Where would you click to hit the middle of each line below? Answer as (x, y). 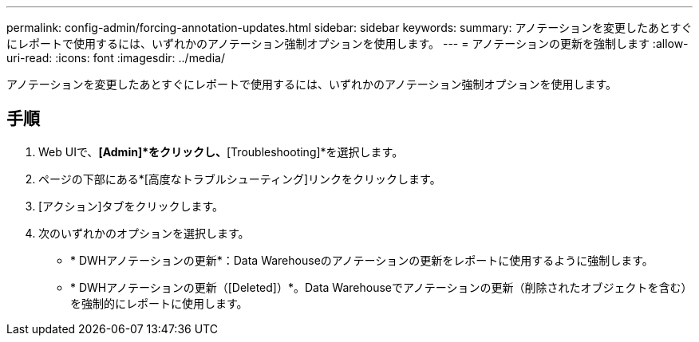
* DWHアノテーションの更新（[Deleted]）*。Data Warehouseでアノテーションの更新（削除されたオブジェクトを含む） (381, 287)
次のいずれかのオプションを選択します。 (144, 233)
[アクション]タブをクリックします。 (131, 206)
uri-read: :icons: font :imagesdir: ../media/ (116, 58)
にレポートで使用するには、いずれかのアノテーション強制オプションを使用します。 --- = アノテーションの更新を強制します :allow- (348, 43)
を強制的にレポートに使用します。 (159, 303)
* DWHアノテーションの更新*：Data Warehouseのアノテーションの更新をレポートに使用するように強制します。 (362, 260)
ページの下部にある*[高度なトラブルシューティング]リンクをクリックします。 (240, 179)
